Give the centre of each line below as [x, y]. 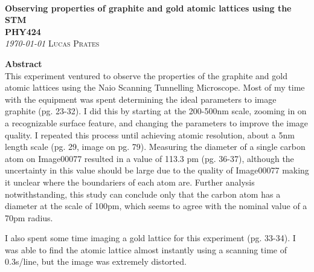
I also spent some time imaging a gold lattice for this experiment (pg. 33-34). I [150, 238]
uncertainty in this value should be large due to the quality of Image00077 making [157, 170]
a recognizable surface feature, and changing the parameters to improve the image [157, 122]
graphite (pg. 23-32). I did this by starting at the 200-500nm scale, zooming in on [156, 111]
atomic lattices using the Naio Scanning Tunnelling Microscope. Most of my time [155, 87]
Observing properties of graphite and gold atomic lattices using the [148, 8]
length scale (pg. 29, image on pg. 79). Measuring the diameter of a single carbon [155, 147]
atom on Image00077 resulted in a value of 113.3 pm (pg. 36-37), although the [149, 158]
